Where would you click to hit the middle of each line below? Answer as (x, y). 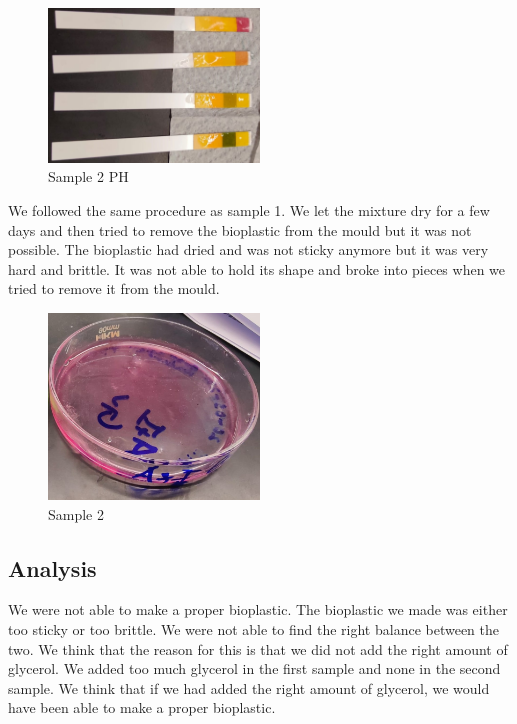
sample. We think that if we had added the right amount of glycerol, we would (249, 687)
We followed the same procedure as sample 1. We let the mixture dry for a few (249, 209)
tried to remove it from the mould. (114, 288)
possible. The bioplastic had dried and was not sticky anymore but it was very (248, 249)
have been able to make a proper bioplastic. (142, 707)
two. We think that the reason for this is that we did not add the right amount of (258, 648)
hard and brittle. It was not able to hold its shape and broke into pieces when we (257, 268)
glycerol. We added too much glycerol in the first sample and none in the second (254, 668)
